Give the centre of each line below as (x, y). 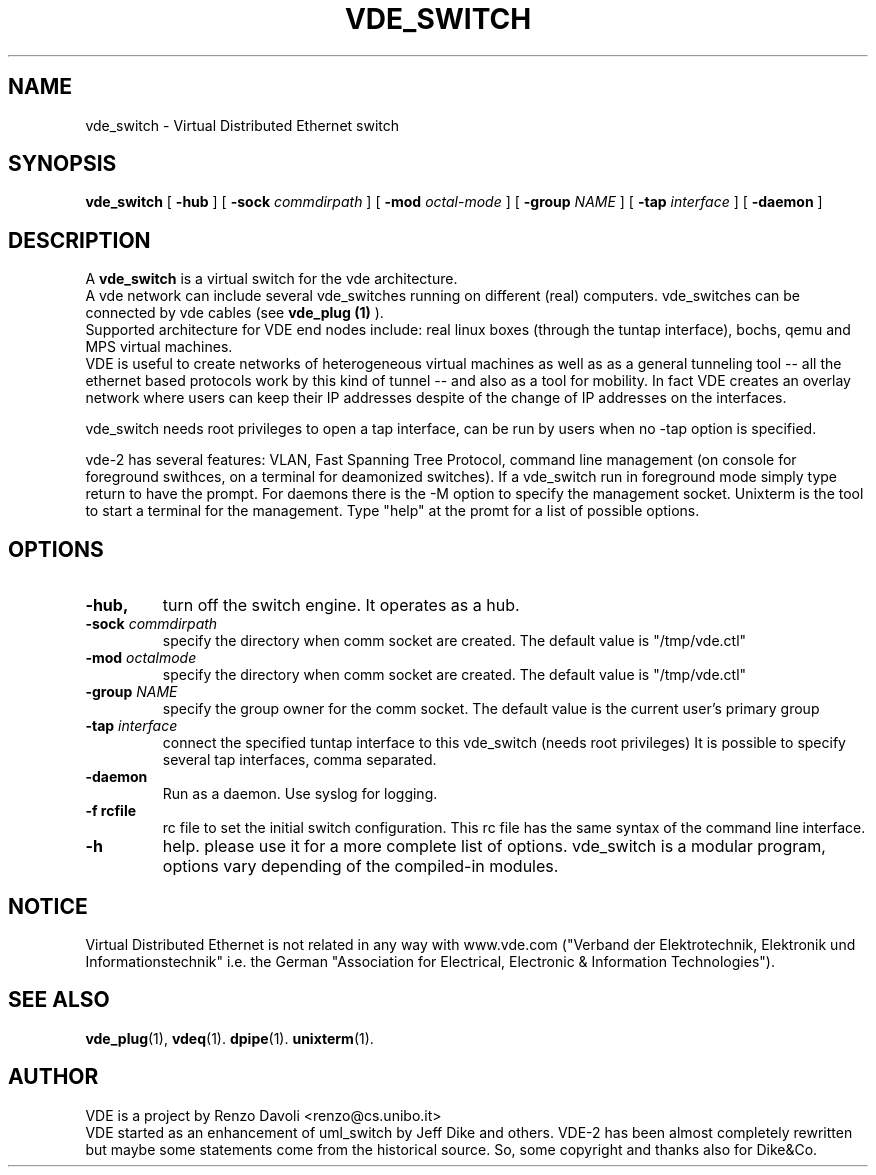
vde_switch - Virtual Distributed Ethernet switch (242, 125)
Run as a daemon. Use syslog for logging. (300, 794)
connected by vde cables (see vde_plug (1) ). (234, 313)
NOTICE (48, 906)
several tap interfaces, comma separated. (299, 760)
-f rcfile (111, 811)
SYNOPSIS (62, 164)
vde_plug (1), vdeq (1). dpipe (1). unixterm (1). (229, 1038)
